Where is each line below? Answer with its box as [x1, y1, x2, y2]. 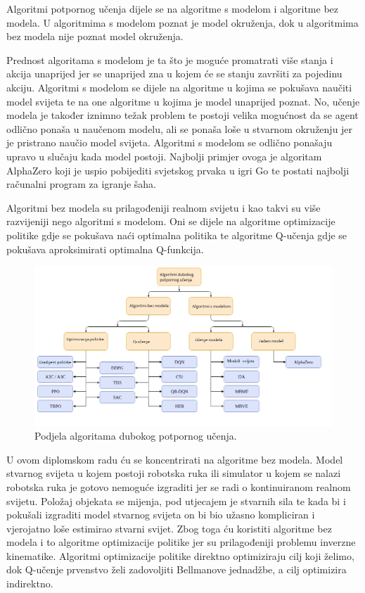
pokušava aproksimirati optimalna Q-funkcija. [6, 241, 204, 256]
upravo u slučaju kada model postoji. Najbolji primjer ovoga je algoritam [6, 148, 322, 163]
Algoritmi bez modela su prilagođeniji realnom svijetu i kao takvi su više [6, 200, 321, 215]
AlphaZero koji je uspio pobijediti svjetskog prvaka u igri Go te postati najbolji [6, 162, 350, 177]
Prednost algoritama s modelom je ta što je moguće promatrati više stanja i [6, 52, 333, 67]
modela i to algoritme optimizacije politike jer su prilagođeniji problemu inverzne [6, 535, 356, 549]
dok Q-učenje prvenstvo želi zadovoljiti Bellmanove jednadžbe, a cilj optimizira [6, 562, 347, 577]
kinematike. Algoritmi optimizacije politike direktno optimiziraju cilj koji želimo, [6, 548, 354, 563]
